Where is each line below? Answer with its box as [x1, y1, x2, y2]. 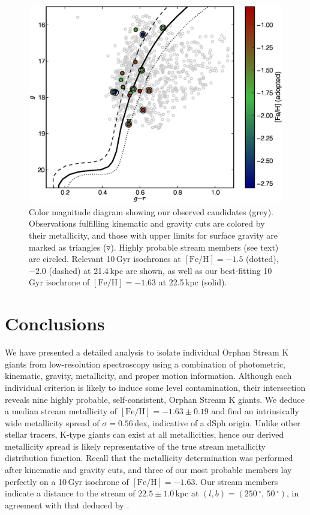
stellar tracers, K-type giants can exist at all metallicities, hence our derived [5, 428, 284, 441]
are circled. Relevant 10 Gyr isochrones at [29, 252, 181, 265]
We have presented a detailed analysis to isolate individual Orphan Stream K [5, 346, 289, 359]
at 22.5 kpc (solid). [158, 276, 227, 288]
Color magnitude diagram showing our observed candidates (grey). [29, 205, 274, 218]
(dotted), [246, 252, 279, 265]
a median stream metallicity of [5, 405, 118, 417]
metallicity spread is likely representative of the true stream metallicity [5, 439, 266, 452]
